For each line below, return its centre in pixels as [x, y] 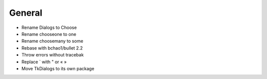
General [26, 13]
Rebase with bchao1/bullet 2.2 [52, 48]
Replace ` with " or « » [44, 62]
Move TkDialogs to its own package [58, 68]
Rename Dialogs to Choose [49, 27]
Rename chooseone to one [49, 34]
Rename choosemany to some [52, 41]
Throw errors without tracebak [53, 55]
